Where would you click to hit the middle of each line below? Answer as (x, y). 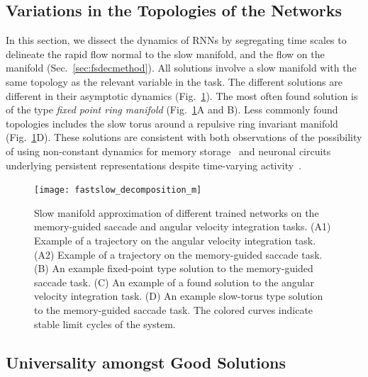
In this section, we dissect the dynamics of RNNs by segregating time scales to (176, 40)
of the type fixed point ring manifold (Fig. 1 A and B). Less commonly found (172, 109)
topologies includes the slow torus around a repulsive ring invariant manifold (172, 123)
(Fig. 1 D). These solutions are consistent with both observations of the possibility (184, 137)
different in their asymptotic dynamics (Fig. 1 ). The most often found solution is (182, 95)
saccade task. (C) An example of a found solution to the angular (174, 282)
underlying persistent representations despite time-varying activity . (154, 165)
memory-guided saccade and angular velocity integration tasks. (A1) (183, 226)
